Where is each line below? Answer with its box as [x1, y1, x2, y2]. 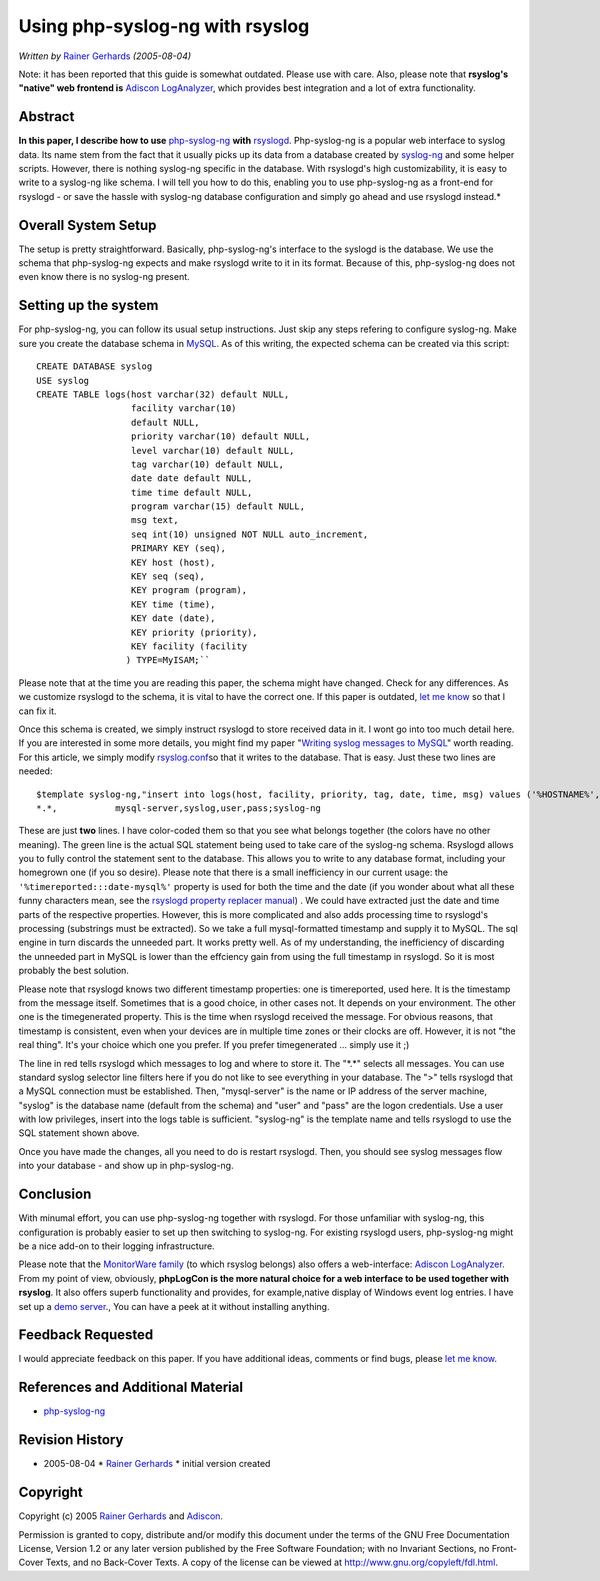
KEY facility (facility [130, 640, 248, 652]
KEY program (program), [130, 585, 248, 596]
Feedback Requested [18, 1326, 154, 1344]
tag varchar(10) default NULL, [130, 458, 285, 470]
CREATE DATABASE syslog [36, 361, 153, 372]
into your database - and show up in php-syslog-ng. [18, 1160, 234, 1172]
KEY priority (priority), [130, 626, 259, 638]
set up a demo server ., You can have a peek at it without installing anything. [18, 1300, 330, 1312]
